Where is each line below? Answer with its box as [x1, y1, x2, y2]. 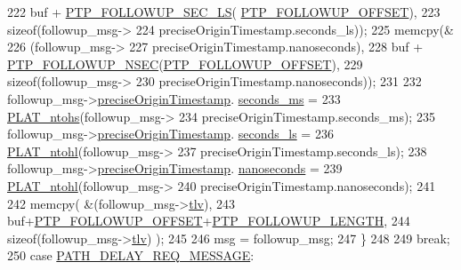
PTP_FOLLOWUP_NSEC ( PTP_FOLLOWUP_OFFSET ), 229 [7, 54, 363, 73]
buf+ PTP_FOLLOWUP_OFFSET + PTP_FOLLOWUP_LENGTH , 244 [7, 211, 410, 230]
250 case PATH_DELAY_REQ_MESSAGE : [7, 246, 255, 265]
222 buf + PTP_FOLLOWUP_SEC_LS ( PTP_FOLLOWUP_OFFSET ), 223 [7, 3, 441, 20]
